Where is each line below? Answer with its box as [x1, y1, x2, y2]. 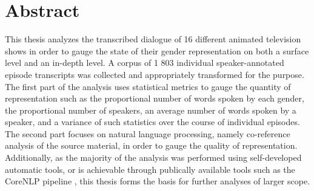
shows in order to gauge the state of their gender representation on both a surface [5, 44, 309, 57]
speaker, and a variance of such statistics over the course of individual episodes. [5, 115, 300, 128]
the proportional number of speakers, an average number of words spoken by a [5, 103, 296, 116]
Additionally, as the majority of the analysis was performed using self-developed [5, 151, 302, 164]
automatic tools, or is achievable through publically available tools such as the [5, 163, 295, 175]
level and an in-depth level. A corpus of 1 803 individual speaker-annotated [5, 56, 284, 69]
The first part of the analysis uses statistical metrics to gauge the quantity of [5, 80, 291, 92]
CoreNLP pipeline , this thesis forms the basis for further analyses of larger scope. [5, 175, 310, 187]
